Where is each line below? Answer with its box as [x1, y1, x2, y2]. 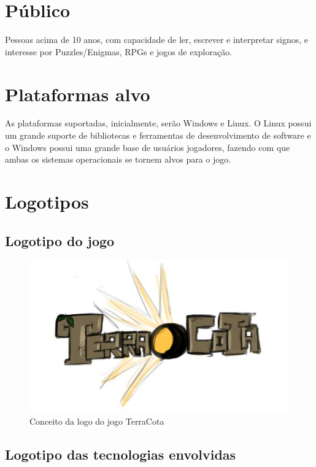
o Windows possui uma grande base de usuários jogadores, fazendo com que [5, 141, 290, 153]
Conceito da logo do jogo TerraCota [29, 415, 164, 428]
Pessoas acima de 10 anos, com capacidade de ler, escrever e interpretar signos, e [5, 33, 308, 46]
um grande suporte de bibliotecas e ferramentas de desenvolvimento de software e [5, 129, 311, 142]
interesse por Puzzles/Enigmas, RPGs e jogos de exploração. [5, 45, 233, 58]
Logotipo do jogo [5, 231, 115, 250]
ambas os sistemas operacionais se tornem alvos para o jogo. [5, 153, 231, 166]
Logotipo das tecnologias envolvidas [5, 445, 236, 464]
